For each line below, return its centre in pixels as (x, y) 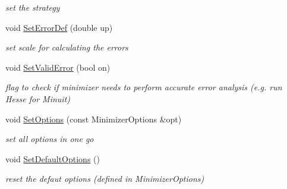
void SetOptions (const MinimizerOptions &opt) (94, 119)
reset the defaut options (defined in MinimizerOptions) (105, 179)
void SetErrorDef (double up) (59, 27)
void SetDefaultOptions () (53, 158)
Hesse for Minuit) (38, 98)
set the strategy (33, 7)
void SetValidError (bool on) (58, 67)
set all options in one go (50, 139)
